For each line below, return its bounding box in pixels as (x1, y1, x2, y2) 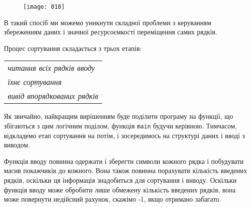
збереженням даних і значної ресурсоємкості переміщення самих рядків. (4, 27, 217, 37)
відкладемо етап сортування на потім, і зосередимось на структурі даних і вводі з (4, 130, 245, 140)
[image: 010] (23, 3, 65, 10)
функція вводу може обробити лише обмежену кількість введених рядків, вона (4, 184, 236, 194)
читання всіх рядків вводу (8, 62, 95, 74)
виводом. (4, 140, 30, 150)
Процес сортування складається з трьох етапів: (4, 43, 142, 53)
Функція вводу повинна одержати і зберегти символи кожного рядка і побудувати (4, 156, 244, 166)
